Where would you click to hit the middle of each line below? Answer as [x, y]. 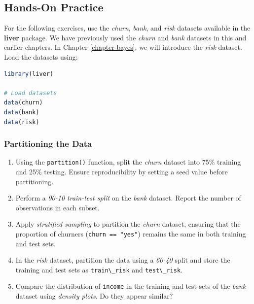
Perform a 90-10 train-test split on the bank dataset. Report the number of [128, 198]
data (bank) [22, 112]
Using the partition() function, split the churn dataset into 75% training [128, 162]
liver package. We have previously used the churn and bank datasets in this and [125, 37]
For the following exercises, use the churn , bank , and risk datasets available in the [127, 28]
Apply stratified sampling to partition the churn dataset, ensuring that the [128, 224]
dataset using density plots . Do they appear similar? [94, 296]
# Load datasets [31, 93]
